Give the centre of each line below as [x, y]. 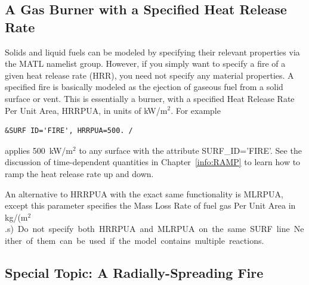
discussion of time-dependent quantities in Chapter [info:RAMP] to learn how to [153, 162]
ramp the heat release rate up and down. [79, 173]
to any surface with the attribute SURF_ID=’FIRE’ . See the [190, 150]
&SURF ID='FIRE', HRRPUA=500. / [69, 131]
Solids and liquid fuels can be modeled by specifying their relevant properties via [152, 52]
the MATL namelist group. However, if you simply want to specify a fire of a [145, 63]
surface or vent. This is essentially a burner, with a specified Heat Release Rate [150, 98]
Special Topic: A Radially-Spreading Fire [134, 272]
